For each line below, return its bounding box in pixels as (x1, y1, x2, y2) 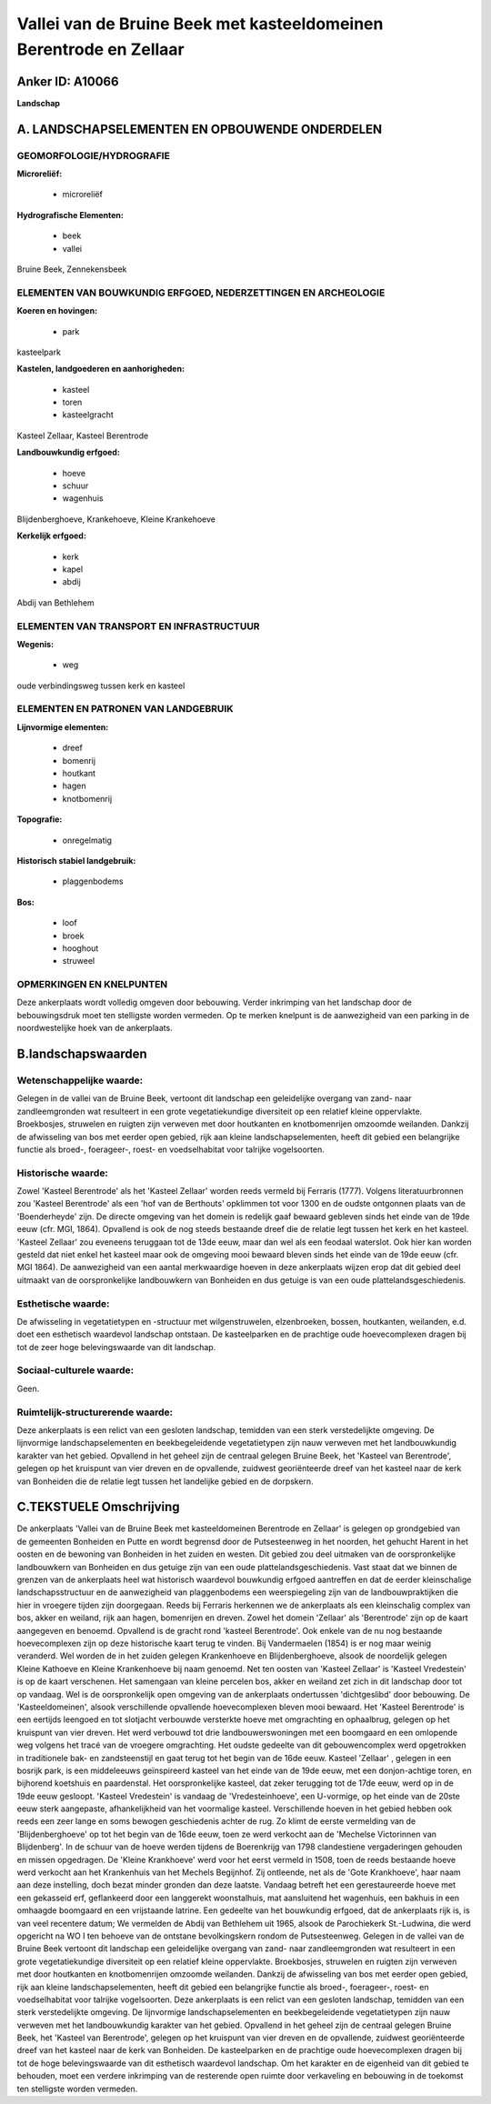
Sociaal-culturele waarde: (16, 1364, 135, 1377)
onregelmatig (62, 835, 113, 846)
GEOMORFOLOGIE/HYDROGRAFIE (16, 149, 170, 162)
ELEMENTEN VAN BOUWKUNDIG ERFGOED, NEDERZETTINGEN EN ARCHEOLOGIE (16, 286, 386, 299)
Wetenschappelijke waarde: (16, 1074, 144, 1087)
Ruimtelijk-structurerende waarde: (16, 1406, 173, 1418)
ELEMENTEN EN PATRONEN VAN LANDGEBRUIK (16, 703, 234, 716)
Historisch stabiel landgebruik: (16, 855, 136, 866)
